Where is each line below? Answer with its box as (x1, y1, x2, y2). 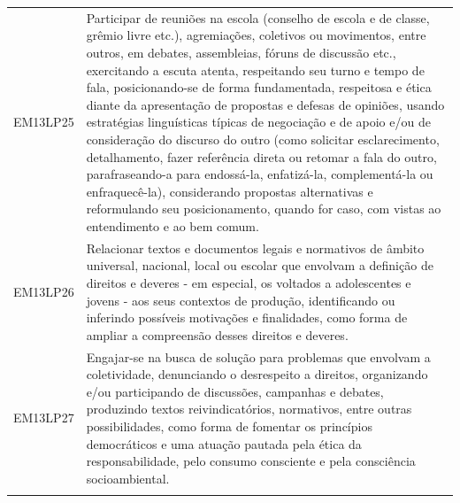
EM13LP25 (13, 112, 74, 131)
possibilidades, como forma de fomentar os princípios (86, 416, 372, 435)
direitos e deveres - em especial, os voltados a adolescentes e (86, 273, 411, 291)
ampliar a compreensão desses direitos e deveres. (86, 325, 349, 344)
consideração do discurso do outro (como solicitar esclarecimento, (86, 129, 440, 148)
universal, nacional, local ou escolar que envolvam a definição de (86, 256, 433, 275)
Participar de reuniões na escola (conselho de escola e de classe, (86, 8, 430, 27)
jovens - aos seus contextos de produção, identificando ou (86, 290, 395, 309)
